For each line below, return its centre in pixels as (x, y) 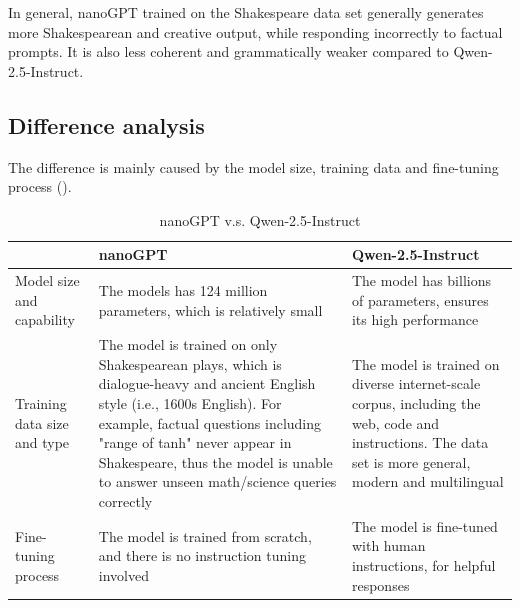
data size (42, 422)
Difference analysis (106, 124)
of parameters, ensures (420, 299)
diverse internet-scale (416, 383)
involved (123, 574)
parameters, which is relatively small (210, 309)
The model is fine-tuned (424, 525)
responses (380, 584)
